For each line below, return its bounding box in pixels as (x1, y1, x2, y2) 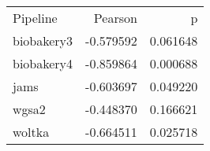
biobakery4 (13, 54, 73, 72)
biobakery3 (13, 31, 73, 50)
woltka (13, 123, 50, 141)
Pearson (93, 9, 137, 27)
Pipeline (13, 9, 58, 27)
